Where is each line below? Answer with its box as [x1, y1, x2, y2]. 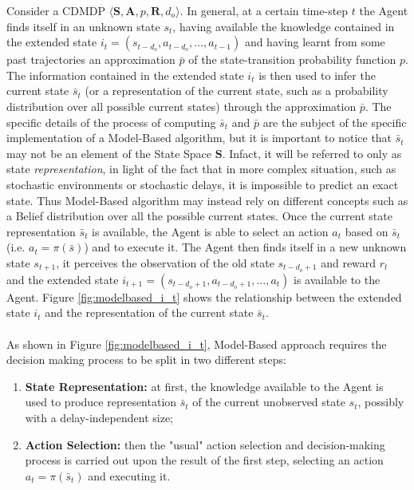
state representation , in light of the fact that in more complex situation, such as [6, 160, 396, 177]
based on [345, 223, 388, 239]
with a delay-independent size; [25, 409, 173, 425]
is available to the [294, 271, 380, 287]
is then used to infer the [258, 66, 376, 83]
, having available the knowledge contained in [172, 18, 395, 34]
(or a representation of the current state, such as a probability [85, 82, 388, 99]
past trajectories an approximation [6, 51, 175, 68]
